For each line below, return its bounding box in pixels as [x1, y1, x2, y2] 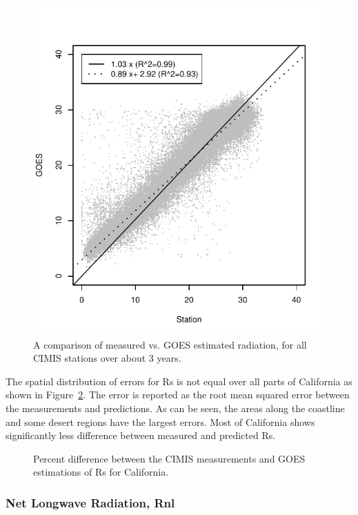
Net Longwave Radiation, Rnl [6, 494, 175, 511]
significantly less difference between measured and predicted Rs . [6, 428, 276, 443]
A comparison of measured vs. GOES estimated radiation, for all [33, 337, 307, 351]
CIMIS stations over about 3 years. [33, 351, 181, 365]
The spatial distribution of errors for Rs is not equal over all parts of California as [6, 373, 352, 388]
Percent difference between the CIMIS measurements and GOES [33, 451, 306, 465]
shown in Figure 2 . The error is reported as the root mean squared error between [6, 387, 350, 402]
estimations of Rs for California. [33, 465, 169, 479]
